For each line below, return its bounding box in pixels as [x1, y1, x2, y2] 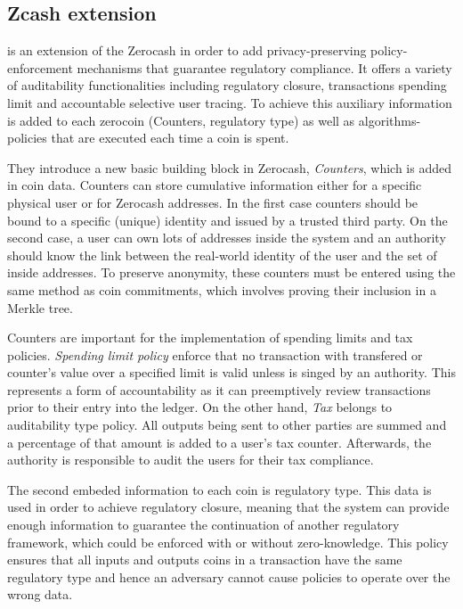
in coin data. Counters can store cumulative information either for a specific [7, 176, 422, 194]
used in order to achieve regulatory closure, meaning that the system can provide [7, 498, 450, 516]
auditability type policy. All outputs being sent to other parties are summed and [7, 416, 447, 434]
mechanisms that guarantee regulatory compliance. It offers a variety [77, 58, 452, 77]
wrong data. [7, 585, 73, 604]
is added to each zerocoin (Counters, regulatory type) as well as [7, 111, 355, 129]
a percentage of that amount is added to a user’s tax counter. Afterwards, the [7, 432, 432, 451]
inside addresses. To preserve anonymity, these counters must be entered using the [7, 263, 456, 282]
